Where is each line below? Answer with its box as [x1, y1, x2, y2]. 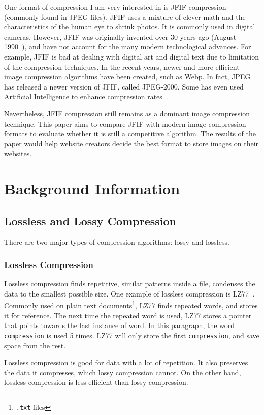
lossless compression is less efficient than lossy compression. [4, 377, 188, 388]
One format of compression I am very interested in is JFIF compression [4, 2, 226, 12]
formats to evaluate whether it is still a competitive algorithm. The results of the [4, 128, 256, 139]
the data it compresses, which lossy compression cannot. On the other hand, [4, 367, 241, 377]
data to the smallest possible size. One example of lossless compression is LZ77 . [4, 288, 255, 299]
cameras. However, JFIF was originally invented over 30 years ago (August [4, 31, 237, 42]
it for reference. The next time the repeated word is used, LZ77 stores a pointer [4, 310, 252, 320]
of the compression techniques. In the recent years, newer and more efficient [4, 61, 240, 72]
